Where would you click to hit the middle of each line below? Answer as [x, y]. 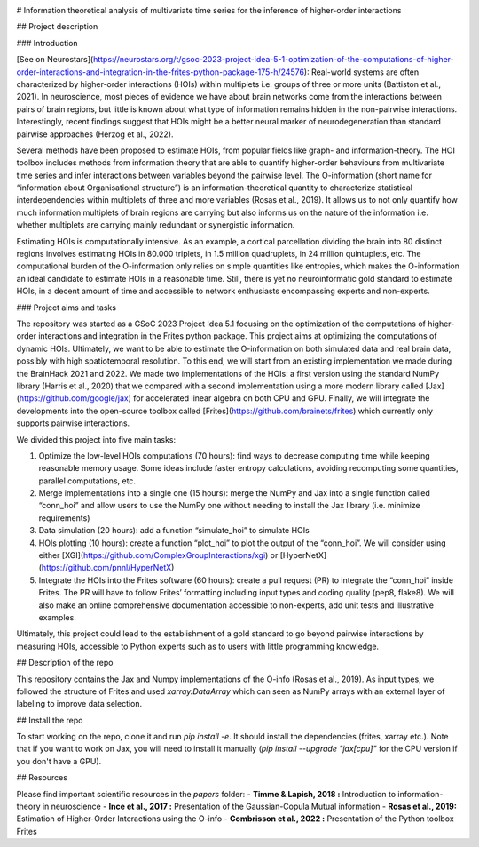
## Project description [57, 27]
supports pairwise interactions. [73, 423]
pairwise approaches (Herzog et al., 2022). [95, 134]
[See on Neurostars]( [55, 60]
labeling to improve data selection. [79, 704]
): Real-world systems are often [361, 72]
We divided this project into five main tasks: [96, 439]
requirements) [64, 518]
